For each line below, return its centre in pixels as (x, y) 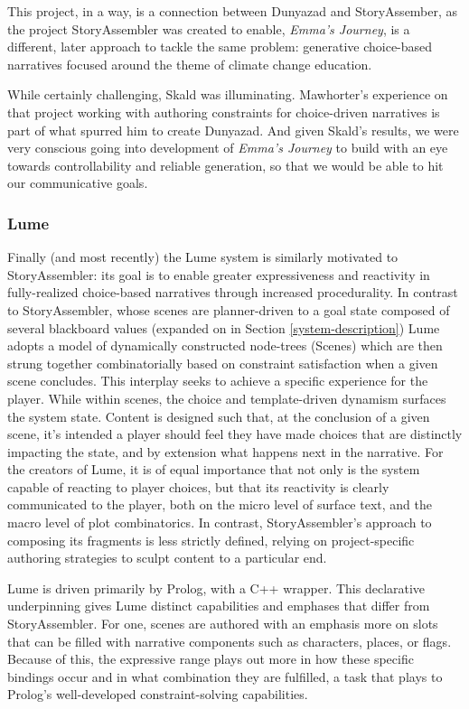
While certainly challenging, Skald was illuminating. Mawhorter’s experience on (228, 94)
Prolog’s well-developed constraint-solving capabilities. (158, 694)
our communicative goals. (78, 183)
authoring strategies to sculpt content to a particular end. (167, 558)
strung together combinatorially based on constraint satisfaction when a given (223, 363)
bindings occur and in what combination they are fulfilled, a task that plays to (225, 676)
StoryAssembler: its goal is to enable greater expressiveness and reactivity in (219, 274)
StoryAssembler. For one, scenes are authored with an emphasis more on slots (223, 624)
